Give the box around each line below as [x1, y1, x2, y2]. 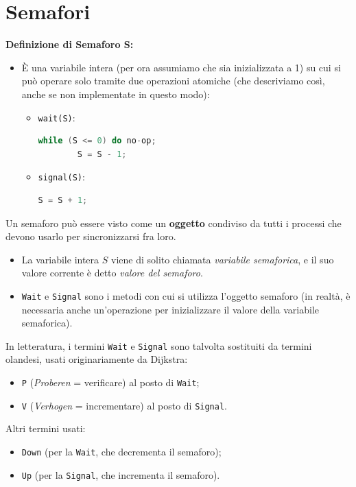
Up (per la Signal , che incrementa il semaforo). [21, 467, 220, 482]
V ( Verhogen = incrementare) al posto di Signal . [21, 398, 227, 412]
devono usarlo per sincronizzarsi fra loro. [5, 229, 176, 243]
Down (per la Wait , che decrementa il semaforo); [21, 444, 222, 458]
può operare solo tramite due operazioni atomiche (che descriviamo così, [21, 73, 325, 88]
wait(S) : [38, 110, 75, 124]
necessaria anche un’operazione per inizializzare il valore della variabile [21, 302, 320, 316]
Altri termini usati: [5, 421, 86, 436]
